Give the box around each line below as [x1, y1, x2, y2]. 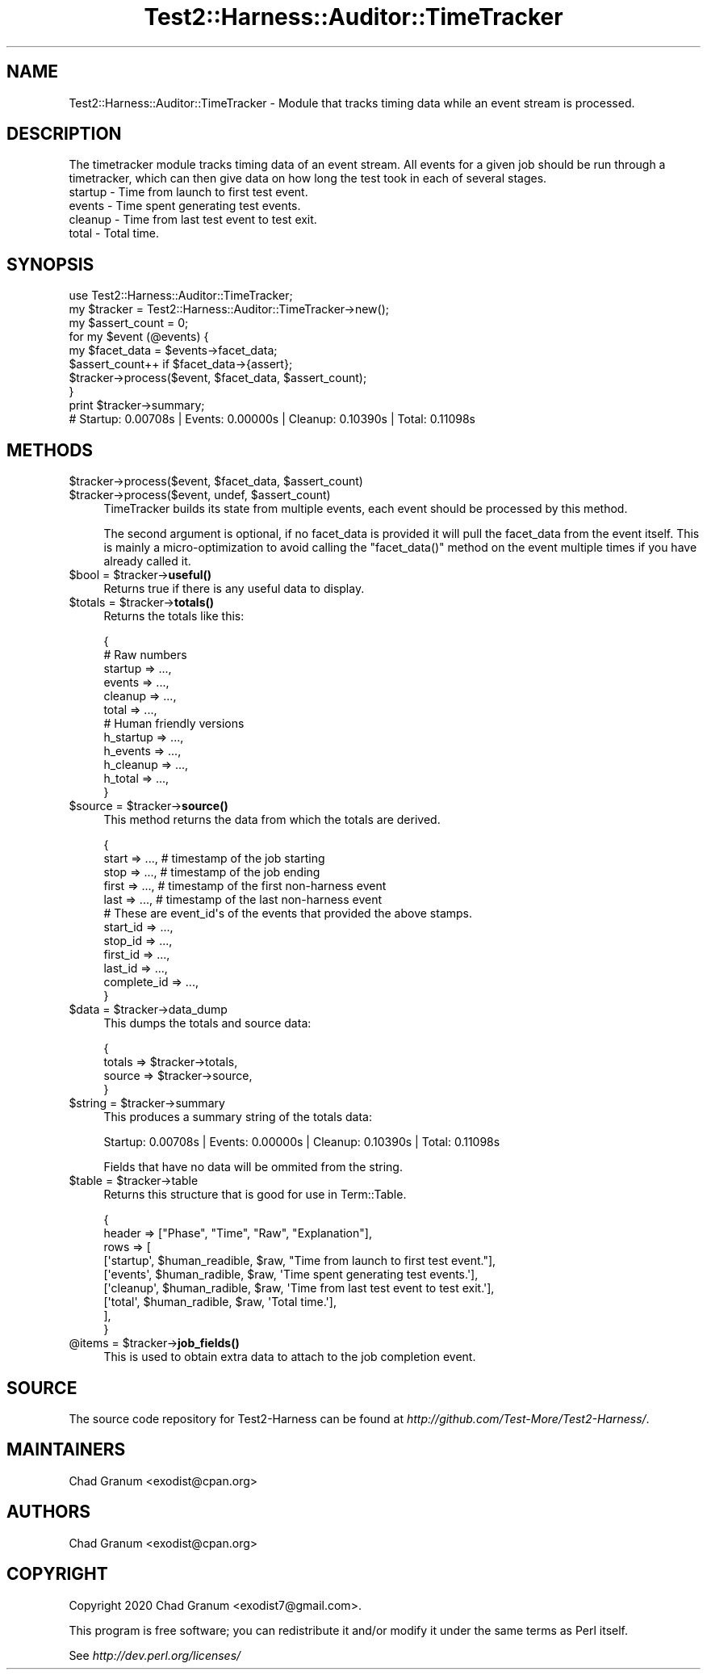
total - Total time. [69, 226, 160, 241]
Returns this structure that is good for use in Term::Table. [103, 1187, 407, 1202]
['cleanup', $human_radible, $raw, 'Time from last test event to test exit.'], [103, 1281, 495, 1296]
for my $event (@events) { [69, 330, 209, 344]
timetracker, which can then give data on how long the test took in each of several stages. [69, 171, 547, 186]
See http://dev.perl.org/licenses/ [69, 1648, 241, 1662]
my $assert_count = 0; [69, 316, 189, 330]
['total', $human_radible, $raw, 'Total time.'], [103, 1295, 337, 1309]
